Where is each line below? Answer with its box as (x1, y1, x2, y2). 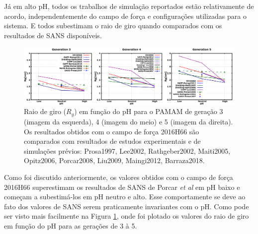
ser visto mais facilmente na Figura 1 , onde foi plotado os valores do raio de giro (4, 211, 249, 221)
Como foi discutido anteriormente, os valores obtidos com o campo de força (4, 172, 233, 182)
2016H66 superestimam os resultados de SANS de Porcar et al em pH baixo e (4, 181, 240, 192)
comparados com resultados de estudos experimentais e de (24, 136, 201, 146)
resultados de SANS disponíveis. (4, 30, 102, 40)
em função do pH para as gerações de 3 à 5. (4, 220, 137, 231)
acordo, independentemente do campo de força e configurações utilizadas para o (4, 10, 247, 21)
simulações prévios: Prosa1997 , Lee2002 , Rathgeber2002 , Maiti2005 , (24, 145, 231, 156)
